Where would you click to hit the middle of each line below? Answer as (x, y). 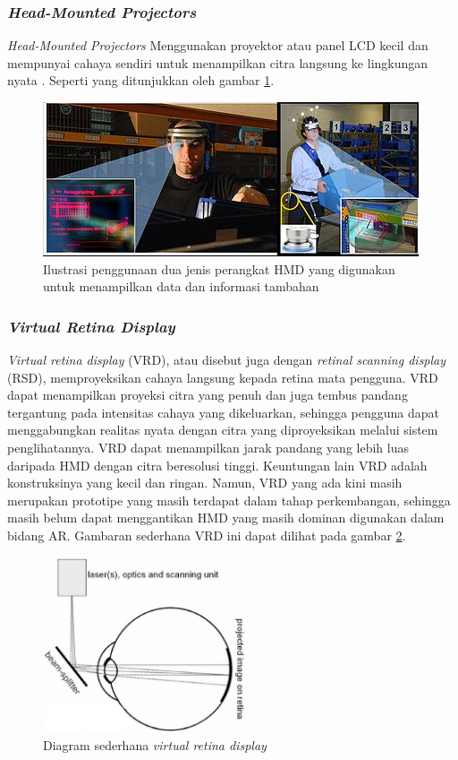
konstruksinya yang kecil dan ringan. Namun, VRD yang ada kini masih (205, 483)
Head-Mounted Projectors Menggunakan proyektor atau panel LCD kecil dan (218, 45)
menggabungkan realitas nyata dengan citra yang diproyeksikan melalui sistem (223, 430)
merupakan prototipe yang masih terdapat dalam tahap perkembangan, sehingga (229, 500)
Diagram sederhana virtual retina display (155, 744)
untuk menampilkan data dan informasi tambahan (181, 286)
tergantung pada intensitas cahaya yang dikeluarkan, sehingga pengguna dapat (223, 412)
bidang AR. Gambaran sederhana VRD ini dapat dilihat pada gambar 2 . (207, 535)
